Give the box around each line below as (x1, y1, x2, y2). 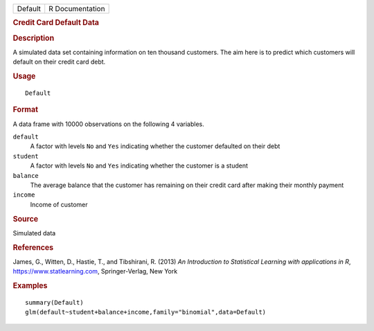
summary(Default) (25, 298, 84, 306)
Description (12, 33, 55, 43)
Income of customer (30, 200, 88, 208)
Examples (12, 281, 48, 291)
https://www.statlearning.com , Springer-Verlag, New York (12, 267, 178, 276)
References (12, 242, 54, 252)
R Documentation (48, 4, 105, 13)
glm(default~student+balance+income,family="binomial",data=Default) (25, 308, 267, 316)
